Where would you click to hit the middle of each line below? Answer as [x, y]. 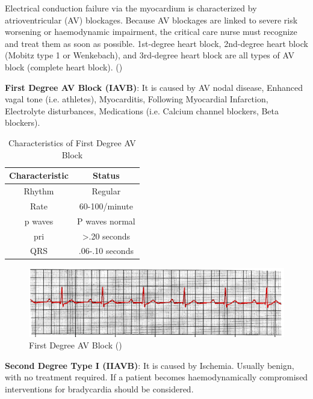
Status [106, 175]
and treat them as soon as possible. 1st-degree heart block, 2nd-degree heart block [156, 43]
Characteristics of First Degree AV [72, 142]
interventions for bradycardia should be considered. [99, 389]
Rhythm [39, 190]
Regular [106, 190]
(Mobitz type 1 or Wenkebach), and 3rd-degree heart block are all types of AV [150, 55]
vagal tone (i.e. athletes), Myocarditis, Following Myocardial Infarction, [137, 99]
